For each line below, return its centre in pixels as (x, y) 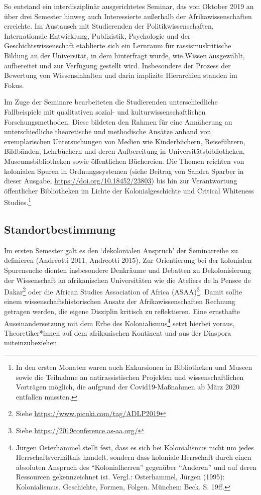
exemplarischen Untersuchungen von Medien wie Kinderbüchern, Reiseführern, (125, 141)
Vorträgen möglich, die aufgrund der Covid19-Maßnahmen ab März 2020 (127, 387)
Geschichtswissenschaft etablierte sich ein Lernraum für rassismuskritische (118, 45)
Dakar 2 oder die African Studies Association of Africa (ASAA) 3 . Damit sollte (123, 291)
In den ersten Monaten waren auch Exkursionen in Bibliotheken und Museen (134, 367)
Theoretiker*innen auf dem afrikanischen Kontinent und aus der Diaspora (118, 332)
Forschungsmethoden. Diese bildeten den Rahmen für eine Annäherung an (118, 121)
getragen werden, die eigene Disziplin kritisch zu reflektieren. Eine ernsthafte (122, 311)
